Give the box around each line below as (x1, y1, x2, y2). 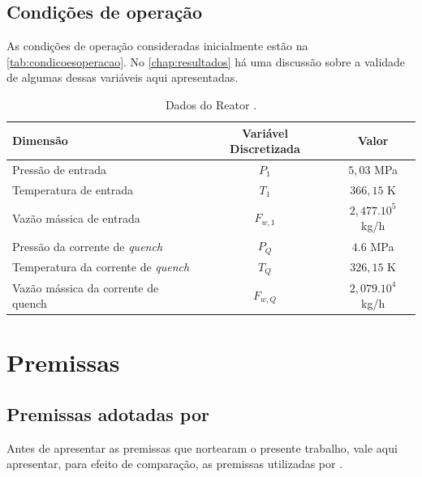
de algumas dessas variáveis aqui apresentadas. (6, 69, 239, 86)
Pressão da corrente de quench (12, 237, 163, 254)
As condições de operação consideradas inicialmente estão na (6, 37, 308, 54)
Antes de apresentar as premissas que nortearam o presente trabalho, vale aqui (6, 439, 398, 456)
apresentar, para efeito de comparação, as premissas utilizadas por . (6, 455, 343, 472)
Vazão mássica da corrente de (12, 279, 159, 296)
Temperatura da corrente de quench (12, 258, 190, 275)
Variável (241, 124, 288, 141)
